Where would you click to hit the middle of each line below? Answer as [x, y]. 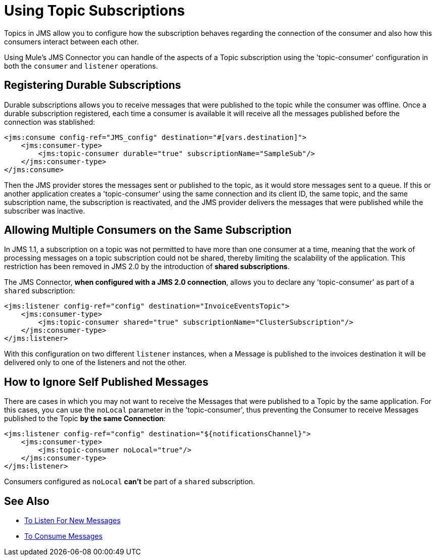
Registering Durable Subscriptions [93, 85]
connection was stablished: [50, 122]
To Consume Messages [63, 536]
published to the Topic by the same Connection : [85, 419]
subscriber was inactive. [45, 211]
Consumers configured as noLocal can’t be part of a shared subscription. [130, 482]
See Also [27, 501]
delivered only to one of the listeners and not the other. [95, 363]
